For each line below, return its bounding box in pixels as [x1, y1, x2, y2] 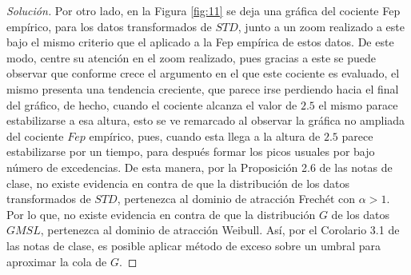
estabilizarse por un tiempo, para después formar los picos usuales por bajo [6, 143, 375, 160]
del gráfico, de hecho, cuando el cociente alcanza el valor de [6, 96, 297, 113]
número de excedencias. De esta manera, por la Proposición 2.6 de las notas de [6, 158, 393, 175]
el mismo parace [318, 96, 398, 113]
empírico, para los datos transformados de [6, 18, 212, 34]
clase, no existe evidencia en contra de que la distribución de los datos [6, 174, 349, 191]
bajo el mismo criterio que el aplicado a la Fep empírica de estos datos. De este [6, 34, 394, 50]
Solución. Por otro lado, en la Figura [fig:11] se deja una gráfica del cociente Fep [6, 2, 401, 18]
